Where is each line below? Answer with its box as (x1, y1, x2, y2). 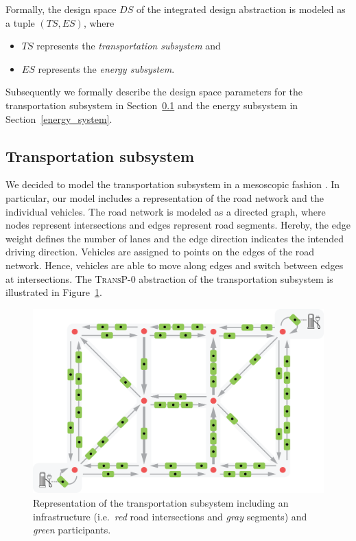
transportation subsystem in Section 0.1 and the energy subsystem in (5, 97, 298, 112)
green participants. (33, 522, 111, 537)
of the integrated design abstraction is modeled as (136, 2, 346, 16)
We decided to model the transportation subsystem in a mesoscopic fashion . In (5, 177, 340, 192)
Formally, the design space (5, 2, 117, 16)
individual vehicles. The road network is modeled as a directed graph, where (5, 204, 326, 218)
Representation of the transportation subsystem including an (33, 496, 289, 510)
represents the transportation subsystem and (36, 38, 221, 53)
